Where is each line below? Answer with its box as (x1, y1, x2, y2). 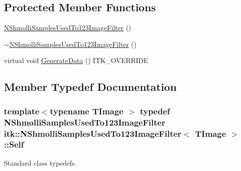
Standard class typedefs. (4, 157, 77, 168)
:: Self (4, 138, 24, 150)
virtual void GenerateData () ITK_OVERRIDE (4, 55, 148, 65)
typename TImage (49, 105, 123, 117)
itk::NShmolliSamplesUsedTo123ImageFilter (4, 127, 182, 139)
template (4, 105, 40, 117)
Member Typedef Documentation (4, 79, 177, 94)
